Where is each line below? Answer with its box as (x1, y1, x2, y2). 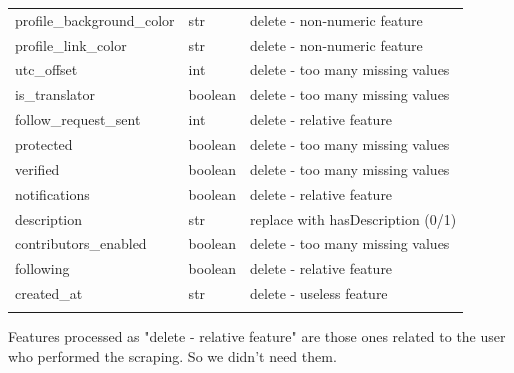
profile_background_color (15, 9, 175, 30)
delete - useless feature (250, 283, 388, 304)
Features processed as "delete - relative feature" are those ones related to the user (8, 326, 506, 347)
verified (15, 158, 60, 179)
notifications (15, 183, 90, 204)
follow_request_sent (15, 109, 141, 130)
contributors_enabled (15, 233, 147, 254)
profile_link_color (15, 34, 127, 55)
